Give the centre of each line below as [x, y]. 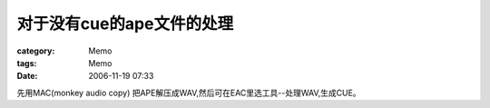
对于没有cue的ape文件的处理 [125, 24]
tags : [27, 63]
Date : [27, 76]
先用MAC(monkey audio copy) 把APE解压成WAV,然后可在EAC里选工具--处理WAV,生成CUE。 [189, 93]
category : [36, 51]
